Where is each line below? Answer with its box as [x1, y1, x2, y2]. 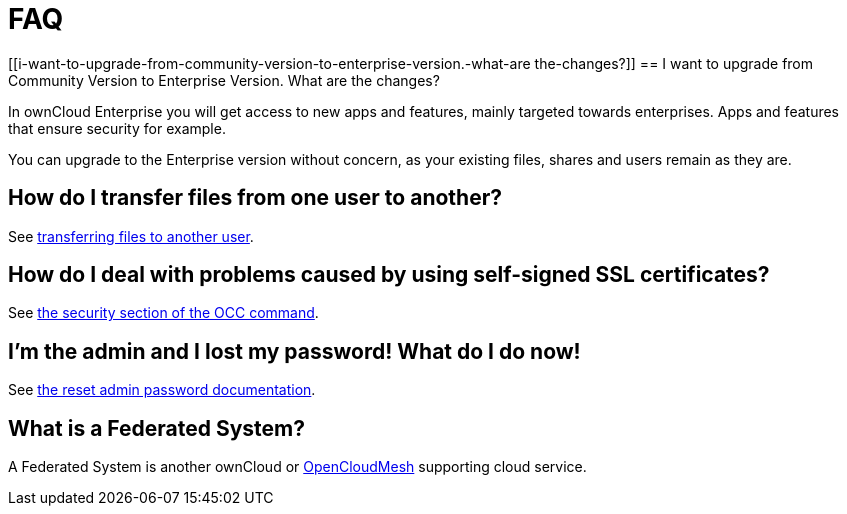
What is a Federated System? [8, 415, 306, 441]
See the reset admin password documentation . [8, 381, 316, 399]
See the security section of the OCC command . [8, 304, 319, 322]
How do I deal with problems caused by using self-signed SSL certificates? [8, 262, 770, 288]
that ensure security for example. [8, 119, 226, 137]
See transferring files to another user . [8, 227, 254, 245]
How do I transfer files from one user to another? [8, 185, 502, 211]
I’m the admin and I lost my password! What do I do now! [8, 338, 581, 364]
